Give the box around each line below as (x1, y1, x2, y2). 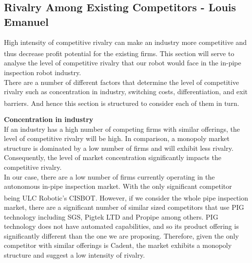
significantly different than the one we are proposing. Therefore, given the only (4, 230, 239, 241)
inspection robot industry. (4, 67, 81, 78)
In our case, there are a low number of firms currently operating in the (4, 171, 215, 182)
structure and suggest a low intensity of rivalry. (4, 250, 145, 260)
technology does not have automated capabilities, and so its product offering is (4, 221, 239, 231)
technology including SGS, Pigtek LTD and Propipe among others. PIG (4, 211, 218, 222)
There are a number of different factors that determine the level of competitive (4, 77, 239, 87)
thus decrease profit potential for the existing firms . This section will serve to (4, 48, 234, 58)
